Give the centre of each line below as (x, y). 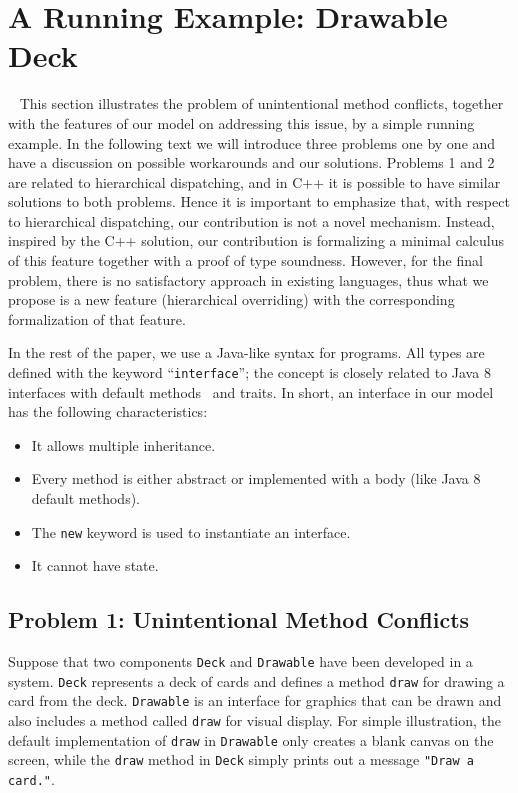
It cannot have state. (95, 565)
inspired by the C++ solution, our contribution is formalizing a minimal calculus (256, 240)
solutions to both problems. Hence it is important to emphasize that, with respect (259, 201)
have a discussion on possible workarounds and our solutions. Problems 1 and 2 (251, 162)
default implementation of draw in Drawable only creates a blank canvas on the (251, 739)
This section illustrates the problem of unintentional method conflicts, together (261, 103)
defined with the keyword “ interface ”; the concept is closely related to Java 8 (249, 372)
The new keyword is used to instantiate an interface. (191, 531)
